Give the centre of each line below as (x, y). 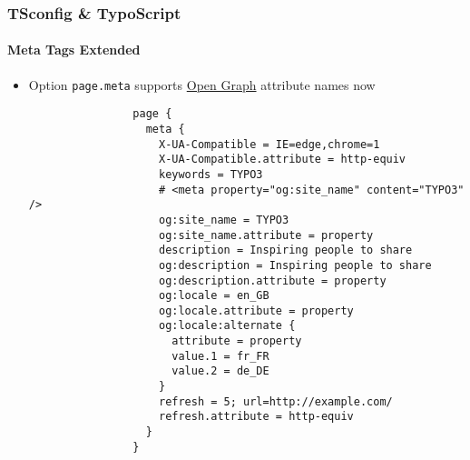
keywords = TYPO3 (211, 174)
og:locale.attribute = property (256, 310)
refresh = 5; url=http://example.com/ (275, 401)
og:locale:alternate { (227, 326)
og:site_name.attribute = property (266, 235)
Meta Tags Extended (74, 50)
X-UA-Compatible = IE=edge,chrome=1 (269, 144)
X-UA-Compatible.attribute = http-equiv (282, 160)
